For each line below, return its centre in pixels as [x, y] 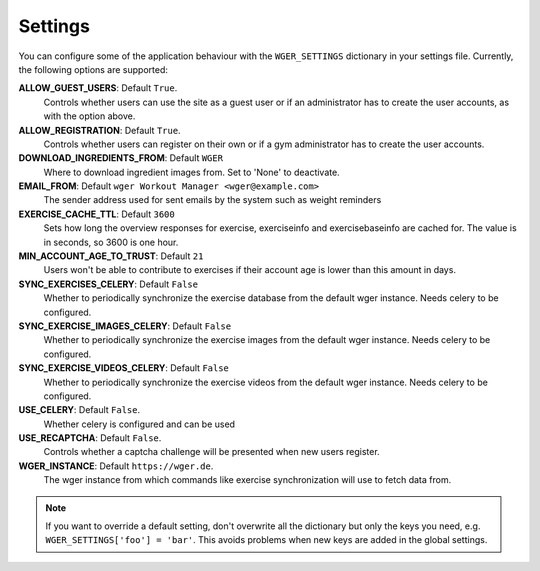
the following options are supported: [93, 69]
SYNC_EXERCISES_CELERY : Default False [108, 284]
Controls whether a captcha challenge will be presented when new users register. [211, 452]
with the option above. [89, 116]
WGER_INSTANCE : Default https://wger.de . [116, 466]
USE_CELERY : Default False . [79, 410]
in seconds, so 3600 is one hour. [111, 242]
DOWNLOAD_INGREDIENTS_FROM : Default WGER [121, 158]
